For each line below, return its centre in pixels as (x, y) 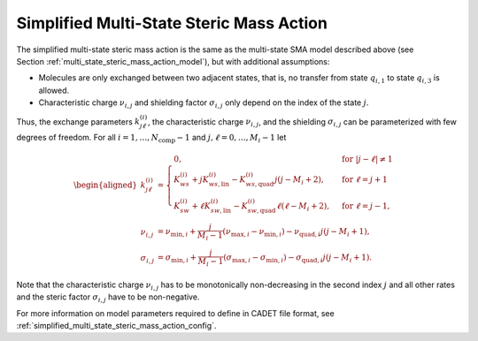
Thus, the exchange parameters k (78, 121)
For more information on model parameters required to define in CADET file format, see (176, 313)
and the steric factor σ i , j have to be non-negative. (108, 298)
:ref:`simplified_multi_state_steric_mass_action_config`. (116, 325)
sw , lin (221, 210)
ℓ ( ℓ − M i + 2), (303, 207)
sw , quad (262, 210)
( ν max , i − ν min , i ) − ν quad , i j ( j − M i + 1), (296, 232)
